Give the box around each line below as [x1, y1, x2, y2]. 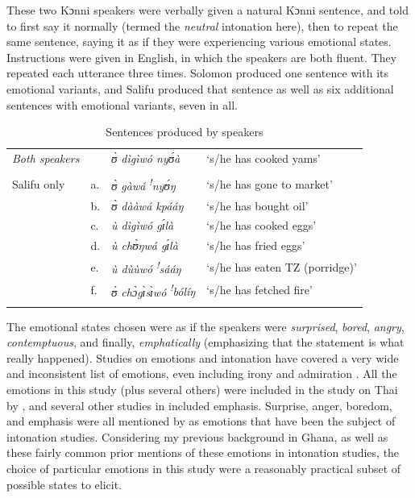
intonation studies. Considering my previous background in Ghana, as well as [6, 428, 388, 445]
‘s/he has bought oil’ [206, 197, 309, 214]
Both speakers [12, 150, 80, 166]
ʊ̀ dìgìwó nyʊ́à [111, 150, 181, 166]
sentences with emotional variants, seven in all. [6, 96, 238, 113]
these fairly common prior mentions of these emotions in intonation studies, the [6, 444, 400, 461]
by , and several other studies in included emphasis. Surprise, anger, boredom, [6, 396, 392, 413]
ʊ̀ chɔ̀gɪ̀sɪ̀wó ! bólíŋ [111, 280, 196, 300]
